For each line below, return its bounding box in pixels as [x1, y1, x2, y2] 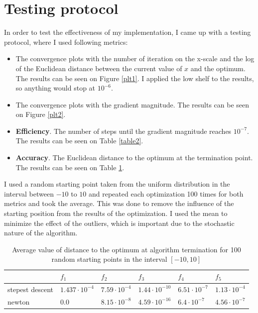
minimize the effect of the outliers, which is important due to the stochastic [4, 217, 235, 228]
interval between [4, 188, 54, 199]
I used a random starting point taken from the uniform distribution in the [4, 179, 230, 189]
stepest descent [7, 284, 53, 294]
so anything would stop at [15, 83, 96, 93]
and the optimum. [190, 63, 246, 73]
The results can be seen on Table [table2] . [15, 135, 143, 146]
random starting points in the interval [51, 254, 167, 264]
